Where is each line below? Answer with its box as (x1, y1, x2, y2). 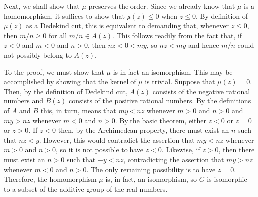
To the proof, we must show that (4, 66, 104, 77)
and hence (188, 40, 219, 50)
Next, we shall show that (4, 1, 80, 11)
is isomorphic (207, 174, 247, 184)
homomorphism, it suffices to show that (4, 10, 125, 21)
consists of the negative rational (152, 86, 250, 96)
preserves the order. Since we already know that (88, 1, 235, 11)
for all (48, 30, 67, 40)
